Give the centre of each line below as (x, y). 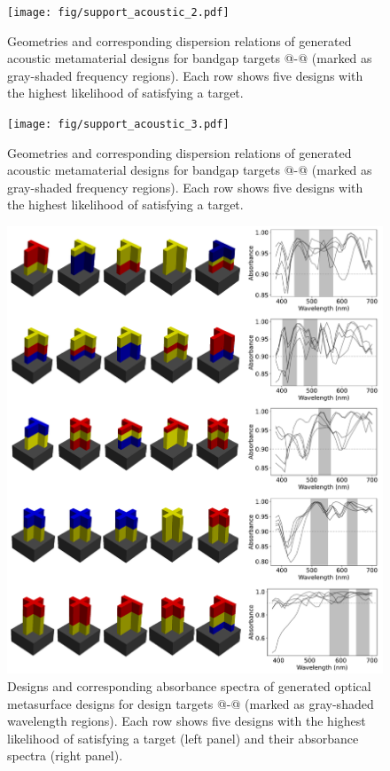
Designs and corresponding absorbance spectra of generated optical (189, 685)
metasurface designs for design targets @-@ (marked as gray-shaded (191, 703)
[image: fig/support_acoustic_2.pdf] (118, 12)
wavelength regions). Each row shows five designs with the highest (187, 721)
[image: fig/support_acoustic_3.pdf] (118, 125)
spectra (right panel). (65, 755)
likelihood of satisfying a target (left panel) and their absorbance (183, 738)
